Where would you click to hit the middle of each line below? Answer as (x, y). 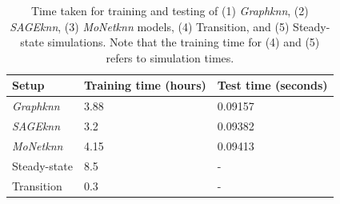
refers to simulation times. (170, 57)
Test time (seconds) (272, 85)
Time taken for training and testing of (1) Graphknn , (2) (170, 10)
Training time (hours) (145, 85)
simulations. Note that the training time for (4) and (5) (184, 42)
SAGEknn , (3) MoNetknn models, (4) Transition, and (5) (150, 26)
